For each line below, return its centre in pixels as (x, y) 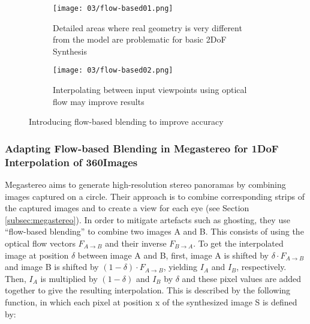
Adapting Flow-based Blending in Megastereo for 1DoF (142, 148)
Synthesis (70, 51)
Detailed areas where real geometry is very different (148, 27)
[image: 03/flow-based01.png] (113, 8)
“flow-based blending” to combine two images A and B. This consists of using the (154, 231)
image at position (37, 255)
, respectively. (261, 267)
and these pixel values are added (242, 278)
